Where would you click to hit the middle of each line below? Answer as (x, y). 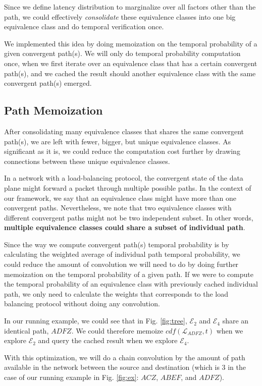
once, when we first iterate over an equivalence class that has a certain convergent (131, 63)
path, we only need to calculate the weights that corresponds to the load (116, 293)
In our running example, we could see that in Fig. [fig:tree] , (96, 321)
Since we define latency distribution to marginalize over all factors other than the (130, 7)
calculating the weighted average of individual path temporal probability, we (122, 254)
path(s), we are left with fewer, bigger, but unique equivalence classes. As (118, 141)
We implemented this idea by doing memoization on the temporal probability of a (131, 43)
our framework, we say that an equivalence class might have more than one (120, 198)
